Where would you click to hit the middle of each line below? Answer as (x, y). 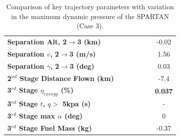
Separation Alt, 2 (37, 42)
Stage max (37, 116)
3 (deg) (82, 66)
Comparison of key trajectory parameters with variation (90, 6)
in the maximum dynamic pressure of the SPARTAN (90, 16)
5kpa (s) (77, 104)
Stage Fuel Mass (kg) (55, 128)
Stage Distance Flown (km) (67, 78)
